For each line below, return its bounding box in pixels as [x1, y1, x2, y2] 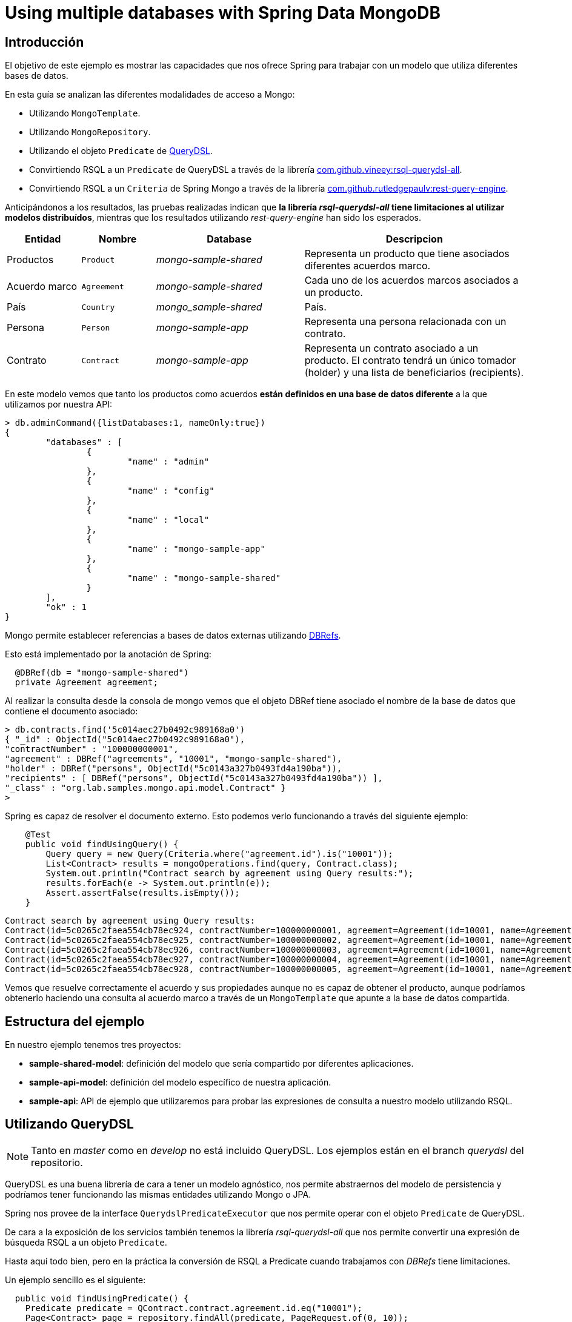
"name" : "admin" [127, 457, 210, 467]
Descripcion [385, 233, 443, 246]
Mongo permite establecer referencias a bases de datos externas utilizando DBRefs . [5, 630, 341, 641]
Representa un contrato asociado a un [304, 342, 479, 355]
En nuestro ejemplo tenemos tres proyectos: [5, 1039, 181, 1050]
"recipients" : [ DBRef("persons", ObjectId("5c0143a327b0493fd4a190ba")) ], [5, 773, 383, 783]
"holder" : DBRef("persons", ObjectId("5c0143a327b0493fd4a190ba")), [5, 763, 342, 774]
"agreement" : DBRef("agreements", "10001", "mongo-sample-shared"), [5, 754, 342, 764]
